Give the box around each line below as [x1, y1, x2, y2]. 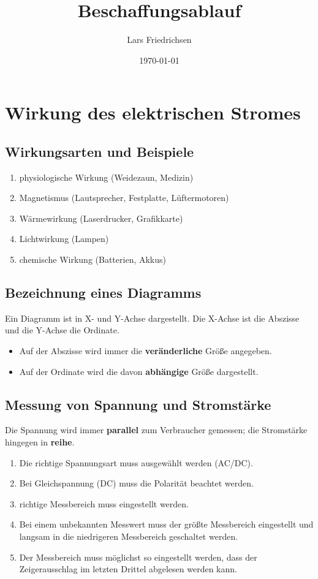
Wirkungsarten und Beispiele [5, 142, 194, 161]
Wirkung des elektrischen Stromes [5, 100, 301, 125]
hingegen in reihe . [5, 436, 75, 448]
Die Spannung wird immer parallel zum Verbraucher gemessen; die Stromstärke [5, 423, 308, 436]
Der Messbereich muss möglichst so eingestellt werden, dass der [19, 550, 257, 563]
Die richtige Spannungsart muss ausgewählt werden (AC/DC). [19, 456, 253, 469]
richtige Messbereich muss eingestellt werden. [19, 497, 189, 510]
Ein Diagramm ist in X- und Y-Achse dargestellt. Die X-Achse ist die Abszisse [5, 311, 300, 324]
